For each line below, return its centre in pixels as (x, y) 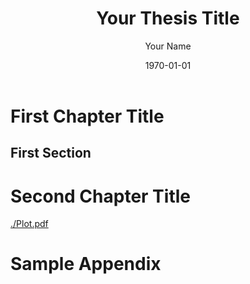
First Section (51, 153)
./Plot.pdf (29, 224)
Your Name (168, 46)
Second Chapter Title (100, 196)
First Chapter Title (87, 116)
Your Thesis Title (168, 18)
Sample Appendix (86, 264)
